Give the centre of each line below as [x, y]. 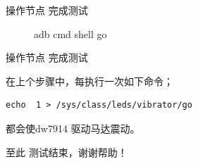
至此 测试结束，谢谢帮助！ [67, 152]
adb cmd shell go [70, 33]
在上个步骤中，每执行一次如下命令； [89, 81]
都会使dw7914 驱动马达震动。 [73, 128]
